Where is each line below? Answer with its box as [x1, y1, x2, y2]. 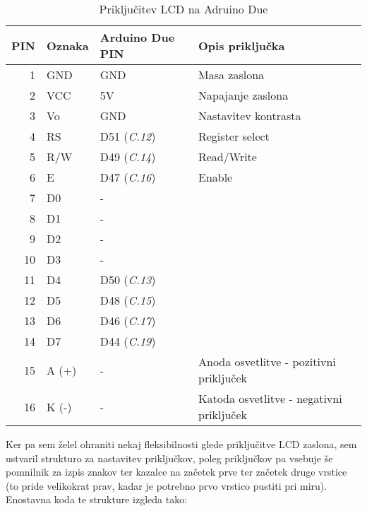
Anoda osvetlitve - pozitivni [198, 353, 336, 370]
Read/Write [198, 148, 257, 165]
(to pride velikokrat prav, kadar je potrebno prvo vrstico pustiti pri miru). [6, 478, 327, 493]
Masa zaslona [198, 66, 265, 83]
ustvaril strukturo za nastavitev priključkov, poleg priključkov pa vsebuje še [6, 450, 333, 465]
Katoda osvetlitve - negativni [198, 390, 342, 406]
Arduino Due [100, 29, 175, 45]
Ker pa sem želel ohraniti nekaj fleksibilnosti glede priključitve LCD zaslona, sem [6, 437, 357, 451]
